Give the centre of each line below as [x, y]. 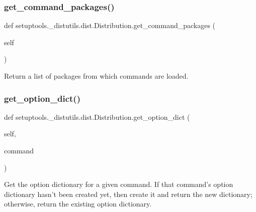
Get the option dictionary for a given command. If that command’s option [119, 184]
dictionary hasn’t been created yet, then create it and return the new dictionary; [128, 194]
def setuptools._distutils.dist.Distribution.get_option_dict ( [97, 117]
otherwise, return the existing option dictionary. [78, 204]
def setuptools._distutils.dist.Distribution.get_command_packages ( [110, 25]
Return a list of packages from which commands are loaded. [96, 76]
